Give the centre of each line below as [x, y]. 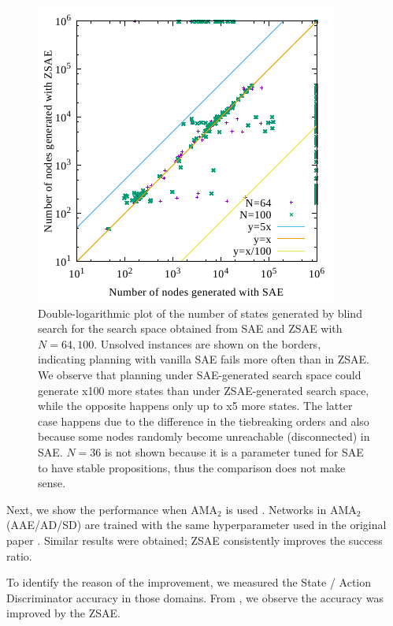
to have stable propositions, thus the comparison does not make [192, 467]
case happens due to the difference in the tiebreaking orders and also [204, 421]
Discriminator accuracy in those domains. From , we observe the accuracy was [195, 597]
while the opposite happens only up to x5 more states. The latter [195, 406]
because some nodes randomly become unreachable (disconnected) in [204, 436]
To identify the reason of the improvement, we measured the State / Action [189, 582]
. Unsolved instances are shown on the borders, [208, 343]
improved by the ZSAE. [63, 613]
